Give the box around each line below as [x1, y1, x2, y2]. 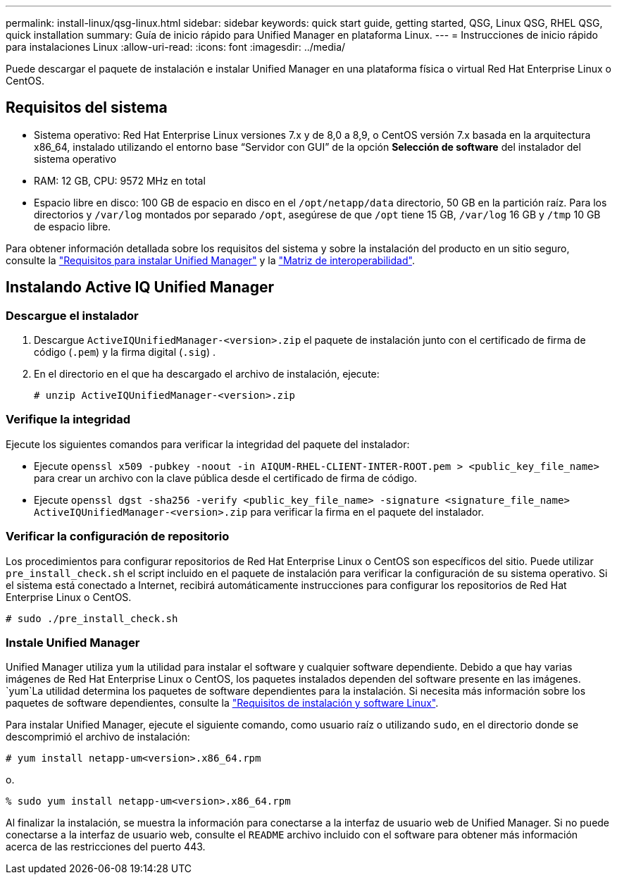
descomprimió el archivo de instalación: [6, 731, 190, 743]
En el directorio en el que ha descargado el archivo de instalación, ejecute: [34, 368, 380, 380]
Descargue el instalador [6, 308, 139, 323]
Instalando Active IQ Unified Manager [6, 278, 275, 297]
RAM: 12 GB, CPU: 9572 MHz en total [34, 174, 206, 187]
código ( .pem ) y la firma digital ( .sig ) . [34, 346, 216, 359]
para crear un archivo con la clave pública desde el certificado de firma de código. [34, 471, 417, 484]
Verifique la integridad [6, 412, 130, 427]
